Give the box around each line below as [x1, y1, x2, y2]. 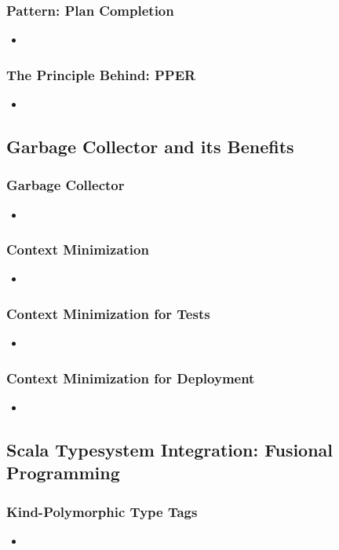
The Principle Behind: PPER [6, 64, 196, 84]
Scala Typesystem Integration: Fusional [6, 438, 334, 462]
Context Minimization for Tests [6, 303, 210, 323]
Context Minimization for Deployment [6, 368, 255, 387]
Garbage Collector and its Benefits [6, 134, 294, 159]
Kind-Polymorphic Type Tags [6, 501, 198, 521]
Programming [6, 460, 120, 485]
